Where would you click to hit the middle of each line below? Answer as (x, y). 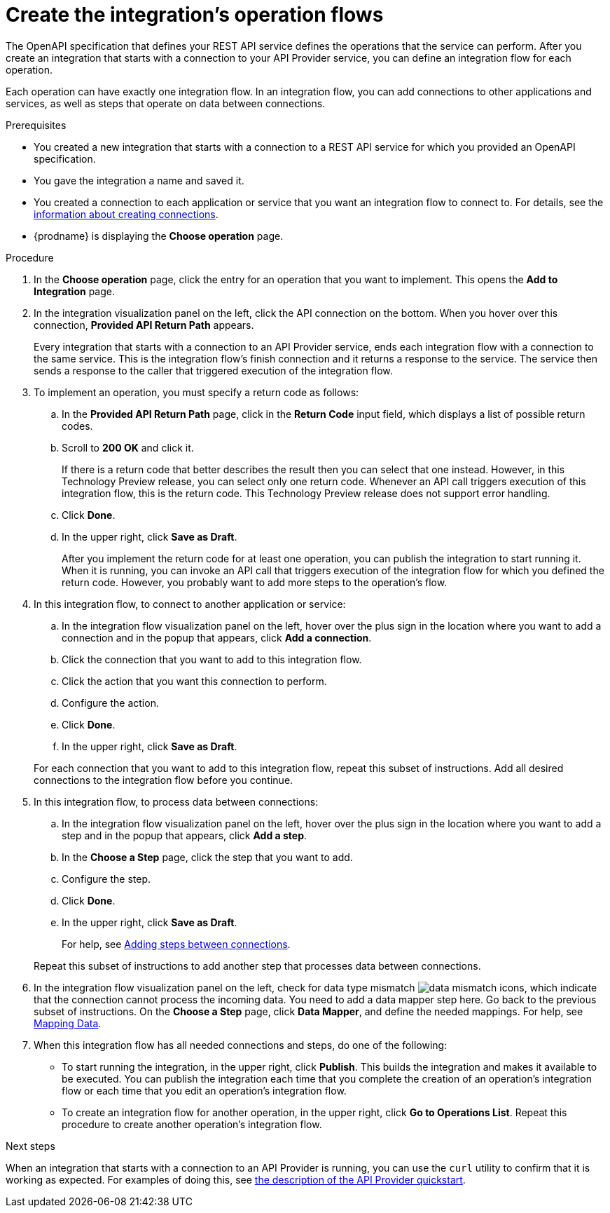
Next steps (30, 1146)
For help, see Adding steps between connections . (176, 944)
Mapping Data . (68, 1023)
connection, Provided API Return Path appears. (144, 325)
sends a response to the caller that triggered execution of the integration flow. (213, 370)
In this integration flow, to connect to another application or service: (190, 604)
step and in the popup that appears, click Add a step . (185, 835)
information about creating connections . (126, 214)
